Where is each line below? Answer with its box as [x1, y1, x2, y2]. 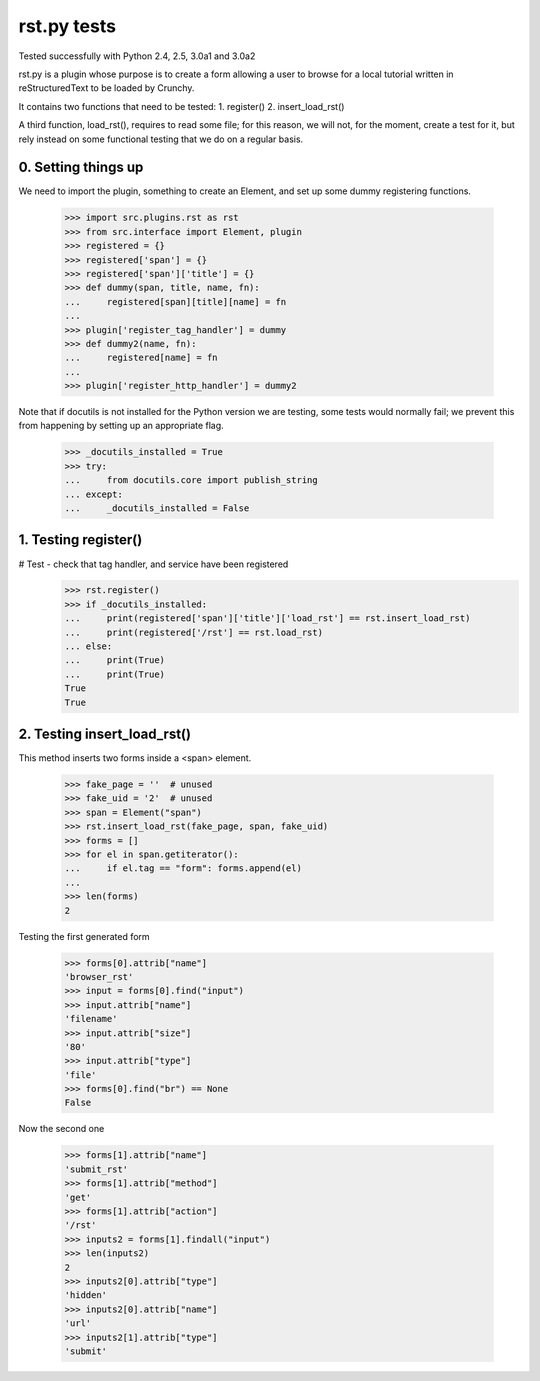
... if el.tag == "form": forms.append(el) [64, 863, 302, 874]
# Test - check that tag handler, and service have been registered [18, 558, 289, 570]
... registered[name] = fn [64, 352, 219, 364]
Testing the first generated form [18, 930, 150, 942]
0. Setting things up [18, 159, 144, 176]
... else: [64, 641, 113, 652]
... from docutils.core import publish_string [64, 475, 319, 486]
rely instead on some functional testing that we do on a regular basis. [18, 133, 304, 145]
